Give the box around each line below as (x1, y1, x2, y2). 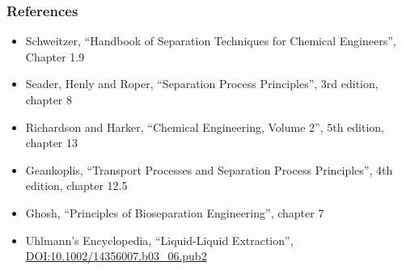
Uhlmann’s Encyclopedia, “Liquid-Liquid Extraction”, (25, 231, 294, 248)
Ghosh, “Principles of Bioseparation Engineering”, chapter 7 (25, 204, 324, 221)
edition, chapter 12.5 (25, 177, 128, 194)
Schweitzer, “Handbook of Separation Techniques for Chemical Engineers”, (25, 32, 396, 49)
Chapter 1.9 (25, 48, 85, 65)
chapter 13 (25, 134, 78, 151)
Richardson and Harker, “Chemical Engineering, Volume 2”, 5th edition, (25, 118, 385, 135)
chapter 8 (25, 91, 73, 108)
